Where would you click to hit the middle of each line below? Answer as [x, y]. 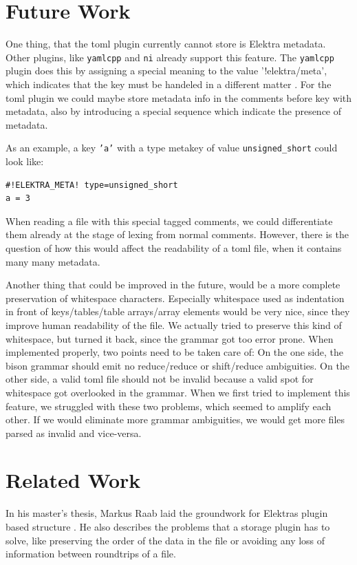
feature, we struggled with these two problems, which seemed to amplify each [169, 406]
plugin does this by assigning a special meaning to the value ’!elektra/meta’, [166, 71]
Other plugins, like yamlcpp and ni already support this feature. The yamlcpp [170, 57]
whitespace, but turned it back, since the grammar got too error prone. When [170, 338]
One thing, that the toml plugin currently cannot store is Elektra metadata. [166, 44]
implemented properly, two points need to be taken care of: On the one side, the [175, 352]
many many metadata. [53, 261]
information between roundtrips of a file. [91, 554]
